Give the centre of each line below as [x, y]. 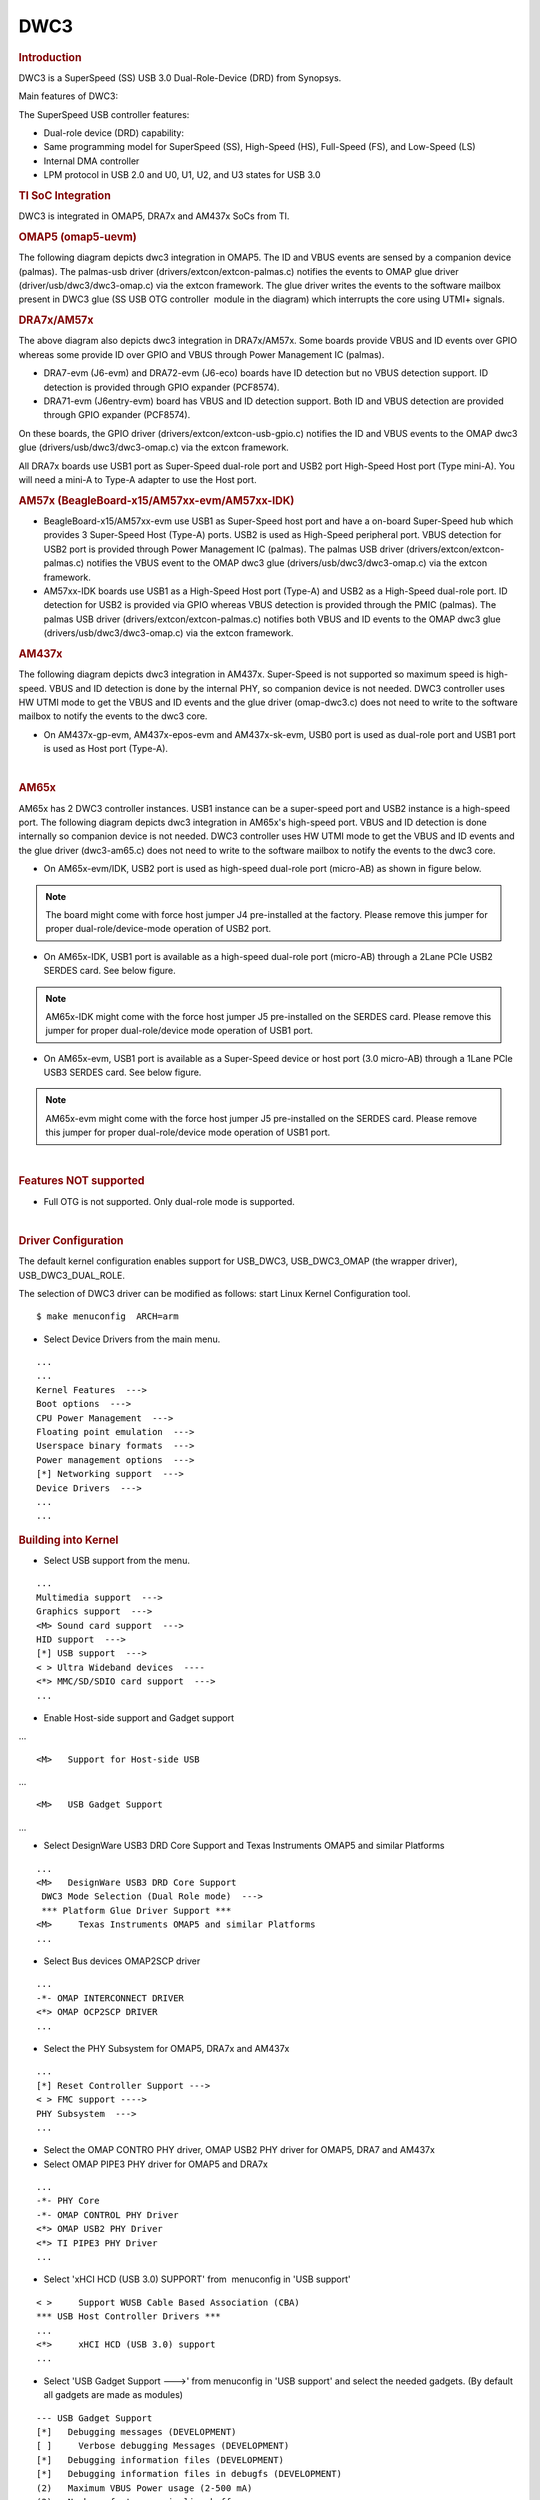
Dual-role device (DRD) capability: [114, 132]
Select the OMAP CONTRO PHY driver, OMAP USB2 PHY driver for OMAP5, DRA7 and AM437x [239, 2150]
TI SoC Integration [65, 195]
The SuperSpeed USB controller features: [104, 114]
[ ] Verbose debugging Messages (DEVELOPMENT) [163, 2446]
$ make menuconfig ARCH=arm [107, 1316]
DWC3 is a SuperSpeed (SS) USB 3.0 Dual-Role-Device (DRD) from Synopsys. [180, 77]
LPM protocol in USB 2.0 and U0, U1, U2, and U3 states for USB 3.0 [182, 175]
